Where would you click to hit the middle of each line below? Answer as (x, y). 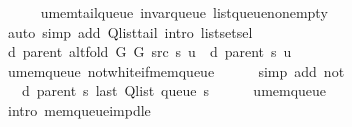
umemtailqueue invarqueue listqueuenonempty (184, 12)
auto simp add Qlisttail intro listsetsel (130, 31)
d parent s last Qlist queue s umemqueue (174, 90)
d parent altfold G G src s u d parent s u (149, 51)
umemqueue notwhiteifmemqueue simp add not (176, 70)
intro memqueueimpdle (79, 109)
